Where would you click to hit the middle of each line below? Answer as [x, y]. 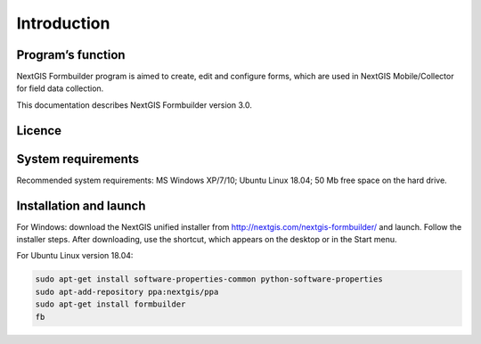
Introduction [63, 23]
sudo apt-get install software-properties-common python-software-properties [209, 279]
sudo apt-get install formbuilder [110, 304]
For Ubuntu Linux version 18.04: [75, 256]
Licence [39, 131]
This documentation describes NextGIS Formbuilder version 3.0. [135, 105]
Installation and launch [81, 205]
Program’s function [71, 55]
